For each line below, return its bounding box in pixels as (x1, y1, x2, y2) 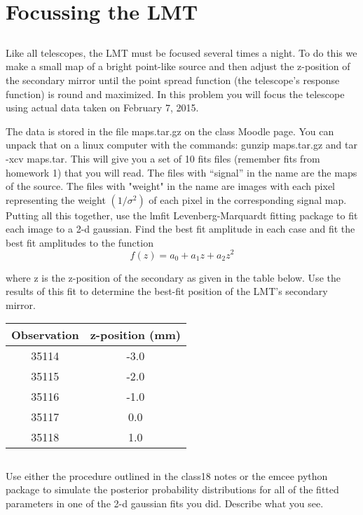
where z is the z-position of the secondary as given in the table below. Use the (6, 270, 341, 284)
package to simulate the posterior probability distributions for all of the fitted (6, 482, 339, 497)
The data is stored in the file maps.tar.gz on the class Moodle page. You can (6, 123, 334, 138)
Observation (11, 327, 79, 343)
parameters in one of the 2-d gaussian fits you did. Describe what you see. (6, 495, 324, 510)
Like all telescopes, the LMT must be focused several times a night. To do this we (6, 45, 357, 60)
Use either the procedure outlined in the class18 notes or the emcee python (6, 468, 328, 483)
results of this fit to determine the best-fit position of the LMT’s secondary (6, 284, 328, 298)
